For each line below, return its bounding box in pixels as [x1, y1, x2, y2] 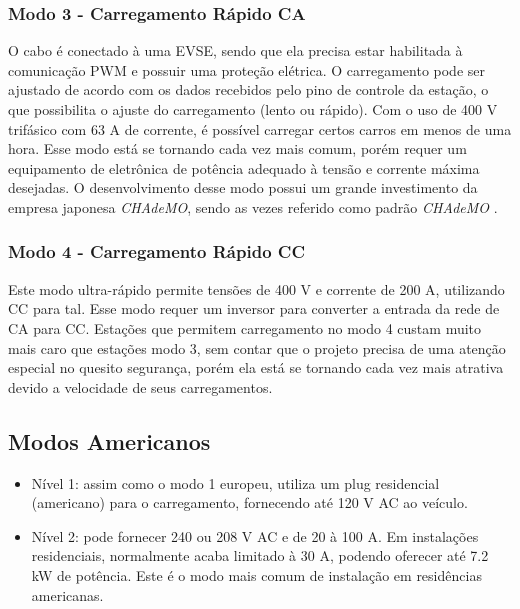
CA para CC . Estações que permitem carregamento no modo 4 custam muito [8, 317, 482, 338]
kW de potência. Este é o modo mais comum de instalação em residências [31, 564, 482, 585]
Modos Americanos [8, 425, 211, 456]
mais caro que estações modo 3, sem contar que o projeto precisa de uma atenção [8, 337, 506, 358]
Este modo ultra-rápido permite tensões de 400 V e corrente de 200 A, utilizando [8, 278, 505, 299]
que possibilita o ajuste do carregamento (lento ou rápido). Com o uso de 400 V [8, 99, 498, 119]
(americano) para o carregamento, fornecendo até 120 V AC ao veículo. [31, 492, 468, 513]
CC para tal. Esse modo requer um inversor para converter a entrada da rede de [8, 298, 500, 319]
